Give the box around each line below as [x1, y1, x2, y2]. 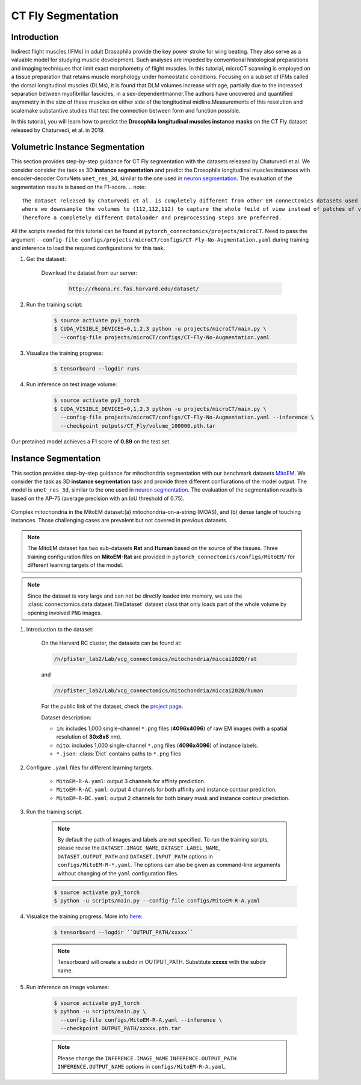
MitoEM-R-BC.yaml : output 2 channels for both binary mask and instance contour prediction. [56, 794, 290, 801]
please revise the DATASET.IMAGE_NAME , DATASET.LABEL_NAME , [57, 844, 220, 852]
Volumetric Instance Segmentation [11, 142, 145, 152]
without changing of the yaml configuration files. [57, 869, 179, 877]
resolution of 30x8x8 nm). [56, 733, 122, 740]
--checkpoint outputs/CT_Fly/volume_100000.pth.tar [60, 422, 216, 429]
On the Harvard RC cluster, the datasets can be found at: [41, 639, 182, 647]
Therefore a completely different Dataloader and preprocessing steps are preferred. [22, 214, 282, 221]
